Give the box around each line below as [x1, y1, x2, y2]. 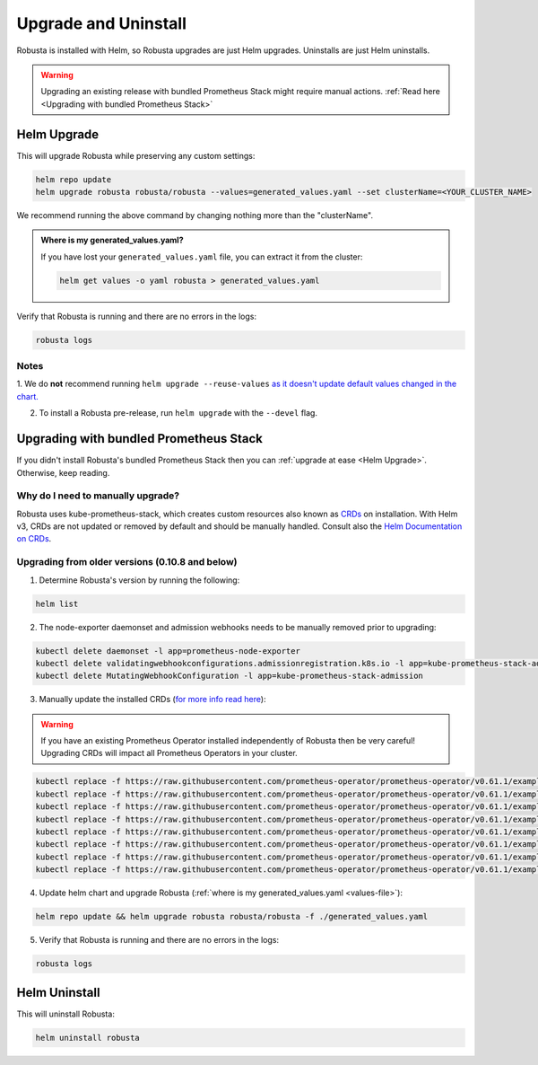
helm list [35, 598, 79, 609]
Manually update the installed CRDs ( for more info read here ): [39, 694, 266, 705]
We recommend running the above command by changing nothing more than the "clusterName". [16, 209, 374, 220]
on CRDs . [16, 533, 52, 544]
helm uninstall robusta [35, 1033, 141, 1043]
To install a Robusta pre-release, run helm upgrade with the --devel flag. [39, 408, 318, 418]
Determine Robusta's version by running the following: [39, 575, 240, 585]
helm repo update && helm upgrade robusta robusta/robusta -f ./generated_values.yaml [35, 911, 429, 922]
